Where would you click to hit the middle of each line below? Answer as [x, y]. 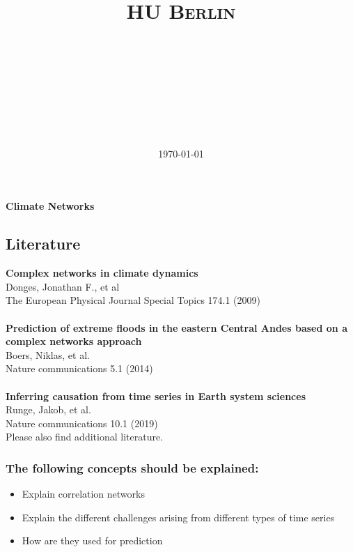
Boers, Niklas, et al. [48, 354]
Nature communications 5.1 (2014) [79, 368]
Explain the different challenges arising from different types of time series [178, 517]
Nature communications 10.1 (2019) [82, 423]
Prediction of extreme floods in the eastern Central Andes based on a [176, 327]
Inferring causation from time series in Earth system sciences [156, 396]
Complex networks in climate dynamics [102, 273]
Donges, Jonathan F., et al [63, 286]
